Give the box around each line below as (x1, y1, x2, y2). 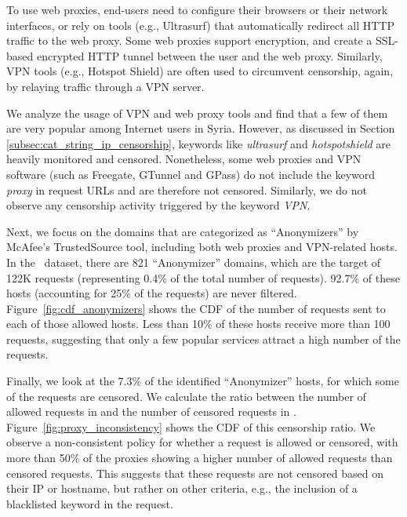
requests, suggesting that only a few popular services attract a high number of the (6, 330, 401, 347)
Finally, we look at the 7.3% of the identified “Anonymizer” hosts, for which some (6, 373, 399, 389)
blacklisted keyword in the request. (6, 495, 173, 512)
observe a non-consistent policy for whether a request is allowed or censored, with (6, 434, 398, 450)
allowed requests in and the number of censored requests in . (6, 403, 296, 420)
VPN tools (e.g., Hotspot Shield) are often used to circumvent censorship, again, (6, 63, 394, 79)
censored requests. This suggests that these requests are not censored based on (6, 464, 383, 481)
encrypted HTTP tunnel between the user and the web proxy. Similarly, (36, 47, 383, 64)
